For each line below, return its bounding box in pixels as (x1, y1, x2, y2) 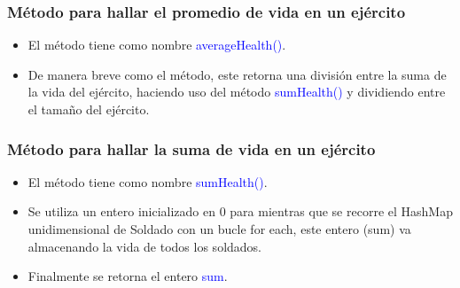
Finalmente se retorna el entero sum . (27, 267, 228, 285)
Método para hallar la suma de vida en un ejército (7, 137, 376, 160)
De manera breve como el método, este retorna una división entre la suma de (27, 65, 447, 83)
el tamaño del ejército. (27, 100, 150, 118)
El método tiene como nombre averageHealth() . (27, 35, 286, 54)
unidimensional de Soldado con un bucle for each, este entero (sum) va (27, 220, 411, 237)
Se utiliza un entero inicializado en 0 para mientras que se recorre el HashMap (27, 202, 453, 221)
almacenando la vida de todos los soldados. (27, 237, 261, 255)
